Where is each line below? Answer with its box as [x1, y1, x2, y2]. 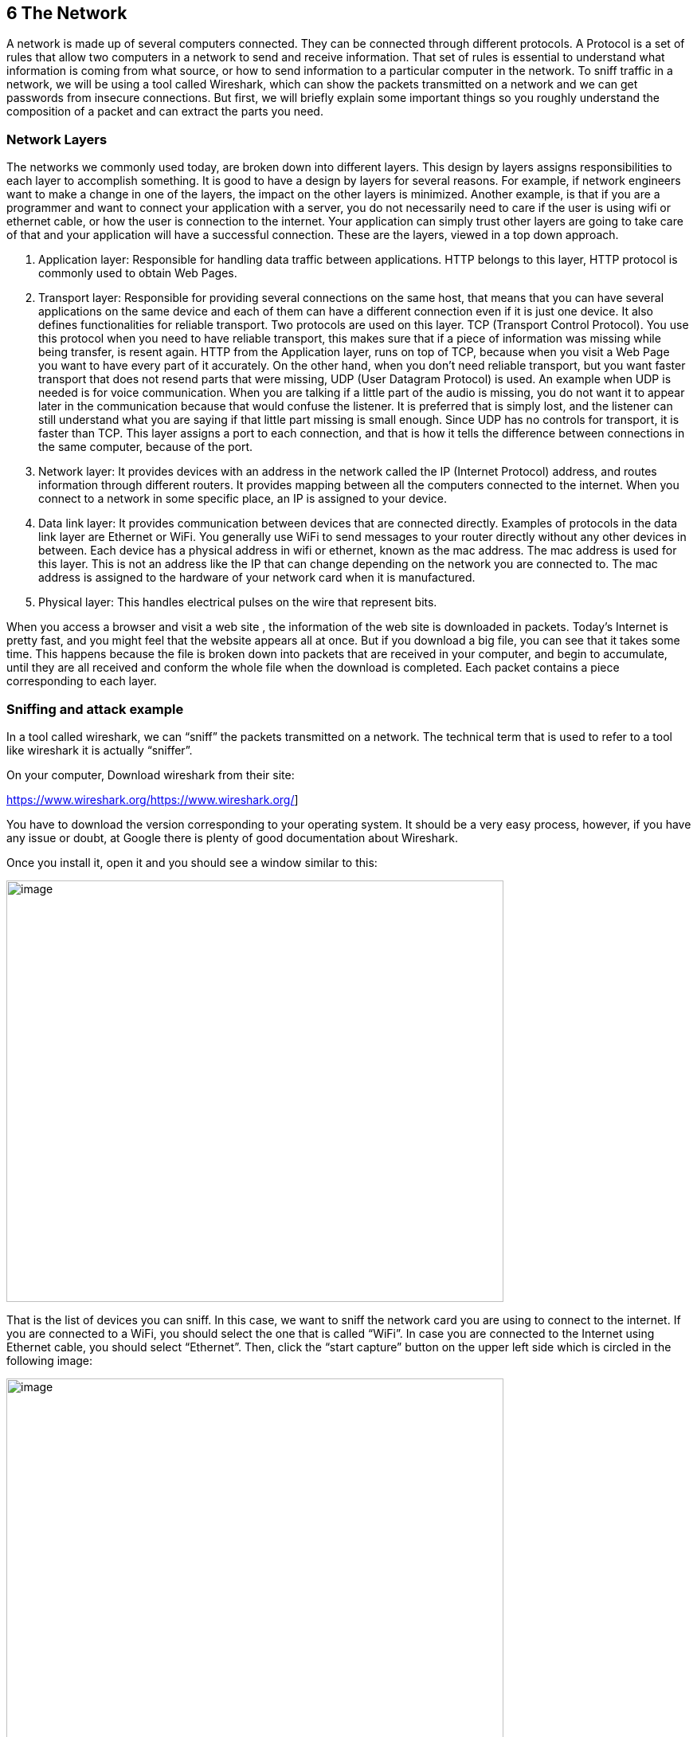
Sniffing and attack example [6, 700, 184, 717]
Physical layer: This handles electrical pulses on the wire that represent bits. [38, 595, 437, 610]
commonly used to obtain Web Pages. [38, 266, 237, 280]
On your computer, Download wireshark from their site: [6, 767, 295, 782]
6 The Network [6, 3, 127, 23]
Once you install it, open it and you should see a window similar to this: [6, 855, 378, 869]
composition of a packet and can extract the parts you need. [6, 104, 323, 119]
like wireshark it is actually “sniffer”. [6, 743, 193, 757]
